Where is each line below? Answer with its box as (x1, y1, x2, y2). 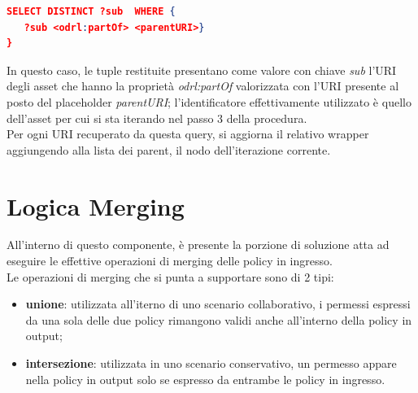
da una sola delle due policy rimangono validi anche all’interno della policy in (25, 311, 412, 328)
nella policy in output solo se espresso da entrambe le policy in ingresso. (25, 370, 385, 387)
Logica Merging (7, 189, 185, 222)
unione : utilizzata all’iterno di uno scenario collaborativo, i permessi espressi (25, 295, 411, 312)
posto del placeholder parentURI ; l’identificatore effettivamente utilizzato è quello (7, 93, 411, 110)
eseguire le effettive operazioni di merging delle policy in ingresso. (7, 252, 333, 269)
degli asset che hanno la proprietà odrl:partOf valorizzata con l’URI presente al (7, 77, 399, 94)
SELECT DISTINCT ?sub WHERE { (7, 6, 176, 17)
